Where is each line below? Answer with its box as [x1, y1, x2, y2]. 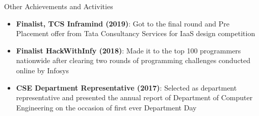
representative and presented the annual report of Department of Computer [16, 92, 253, 103]
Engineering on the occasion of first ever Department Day [16, 102, 197, 112]
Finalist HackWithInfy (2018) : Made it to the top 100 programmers [16, 45, 241, 55]
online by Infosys [16, 65, 69, 75]
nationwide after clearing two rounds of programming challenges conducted [16, 55, 251, 66]
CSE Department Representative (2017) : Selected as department [16, 82, 237, 93]
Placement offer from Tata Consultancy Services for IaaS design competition [16, 28, 255, 39]
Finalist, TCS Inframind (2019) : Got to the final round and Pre [16, 18, 229, 28]
